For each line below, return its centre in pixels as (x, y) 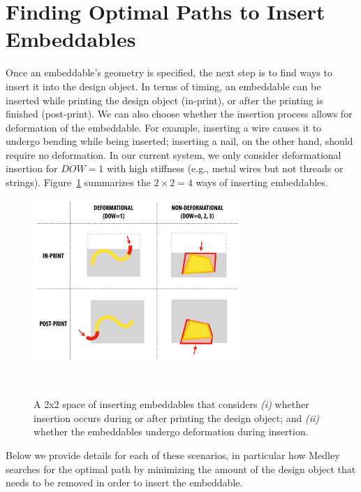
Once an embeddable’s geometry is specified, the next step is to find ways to (169, 72)
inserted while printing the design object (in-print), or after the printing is (164, 100)
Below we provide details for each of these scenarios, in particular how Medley (173, 455)
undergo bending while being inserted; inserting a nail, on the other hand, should (179, 141)
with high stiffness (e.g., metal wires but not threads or (225, 168)
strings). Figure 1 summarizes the (78, 182)
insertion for (32, 168)
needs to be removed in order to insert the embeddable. (124, 483)
